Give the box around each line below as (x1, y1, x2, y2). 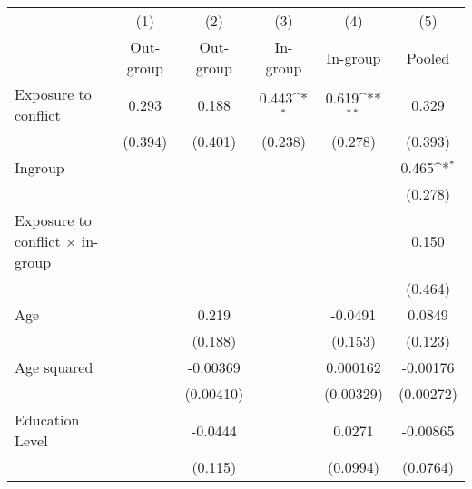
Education (15, 409, 80, 430)
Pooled (406, 46, 450, 68)
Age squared (15, 357, 93, 377)
